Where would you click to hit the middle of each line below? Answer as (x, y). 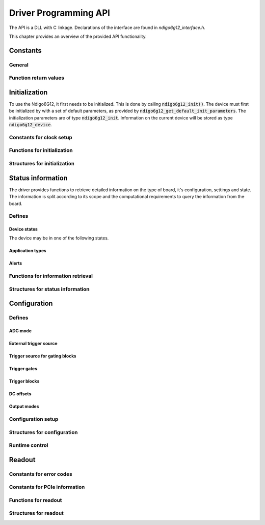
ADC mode (20, 331)
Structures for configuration (43, 432)
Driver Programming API (60, 13)
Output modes (24, 407)
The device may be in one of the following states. (59, 238)
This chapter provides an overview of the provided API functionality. (78, 36)
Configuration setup (34, 419)
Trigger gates (23, 369)
